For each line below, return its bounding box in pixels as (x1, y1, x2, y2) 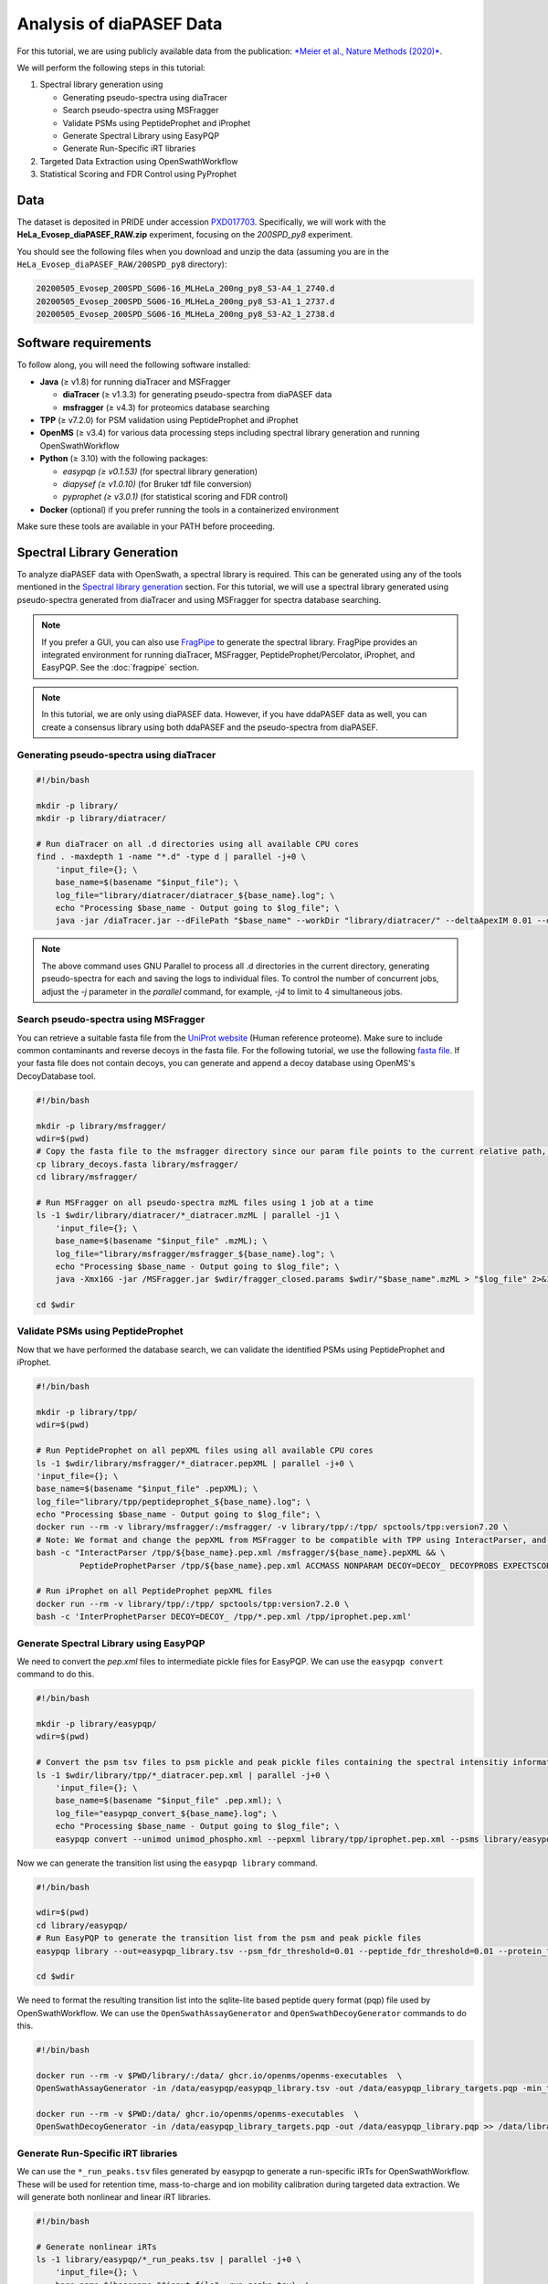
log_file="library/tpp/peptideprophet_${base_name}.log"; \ (36, 1496, 311, 1507)
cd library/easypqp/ (36, 1919, 128, 1930)
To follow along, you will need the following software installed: (16, 359, 251, 370)
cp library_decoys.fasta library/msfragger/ (36, 1158, 239, 1169)
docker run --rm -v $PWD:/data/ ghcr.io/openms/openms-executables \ (36, 2109, 360, 2120)
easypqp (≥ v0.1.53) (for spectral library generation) (62, 466, 258, 477)
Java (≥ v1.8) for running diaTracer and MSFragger (39, 375, 231, 387)
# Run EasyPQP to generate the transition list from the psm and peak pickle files (36, 1933, 422, 1943)
